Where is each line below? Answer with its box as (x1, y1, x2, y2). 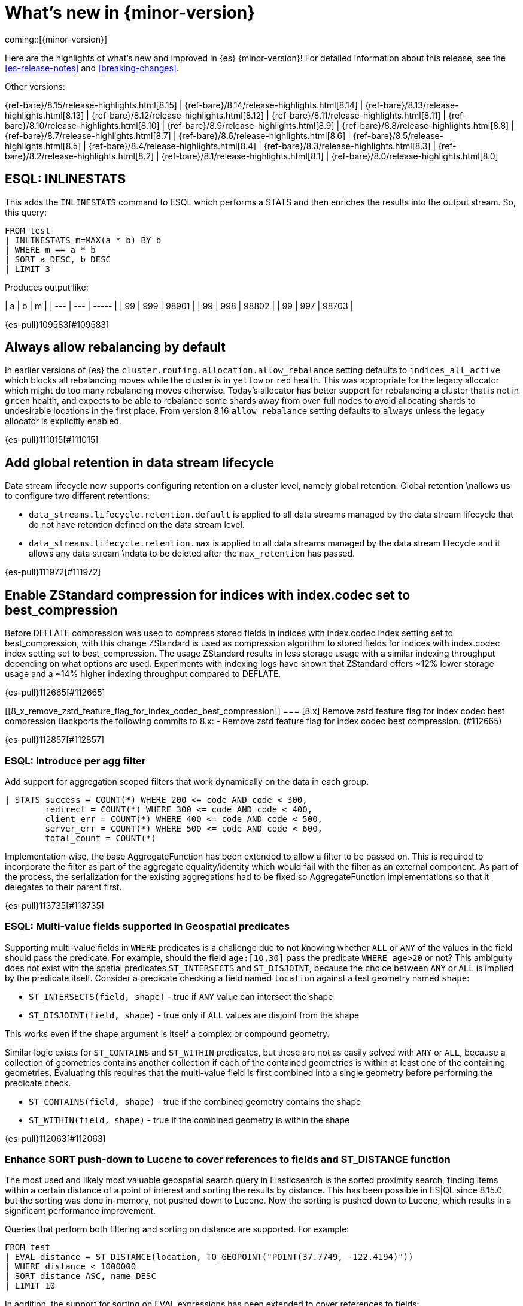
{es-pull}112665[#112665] (5, 687, 105, 698)
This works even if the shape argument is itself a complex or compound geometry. (5, 1028, 330, 1039)
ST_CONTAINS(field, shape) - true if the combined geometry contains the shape (29, 1096, 361, 1107)
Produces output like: (5, 282, 89, 292)
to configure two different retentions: (5, 491, 150, 501)
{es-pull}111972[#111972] (5, 567, 101, 578)
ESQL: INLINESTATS (5, 171, 126, 187)
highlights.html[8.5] (5, 140, 81, 151)
